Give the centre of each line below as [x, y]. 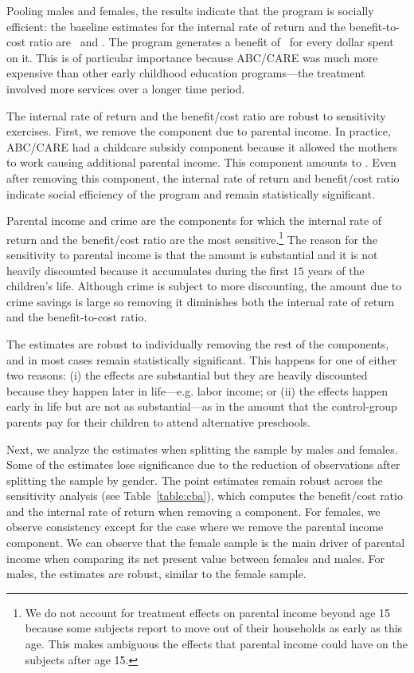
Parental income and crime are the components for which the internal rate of [194, 220]
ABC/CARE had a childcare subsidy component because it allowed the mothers [202, 146]
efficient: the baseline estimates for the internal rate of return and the [176, 26]
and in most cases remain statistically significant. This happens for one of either [202, 359]
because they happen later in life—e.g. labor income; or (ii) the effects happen [197, 390]
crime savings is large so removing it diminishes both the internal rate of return [201, 301]
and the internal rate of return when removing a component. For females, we [193, 511]
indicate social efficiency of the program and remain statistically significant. [191, 193]
